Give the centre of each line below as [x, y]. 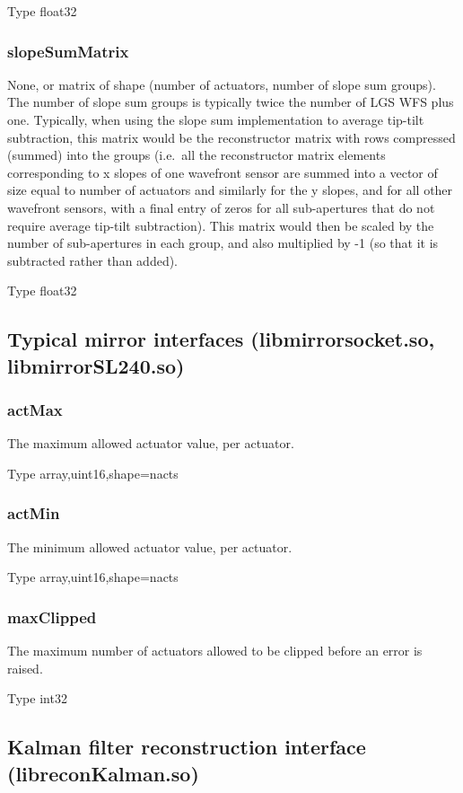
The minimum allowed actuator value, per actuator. [150, 546]
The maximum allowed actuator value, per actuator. [151, 443]
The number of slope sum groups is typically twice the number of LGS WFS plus [231, 102]
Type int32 [37, 698]
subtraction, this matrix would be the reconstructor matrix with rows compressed [231, 137]
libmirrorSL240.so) [96, 365]
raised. [25, 668]
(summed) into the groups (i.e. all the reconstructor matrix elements [197, 155]
